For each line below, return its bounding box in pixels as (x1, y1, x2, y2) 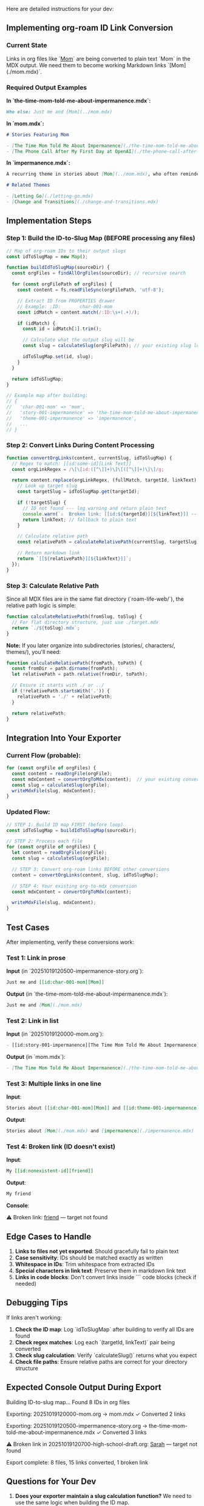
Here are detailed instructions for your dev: (6, 5, 114, 12)
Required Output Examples (6, 83, 87, 91)
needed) (15, 1280, 36, 1287)
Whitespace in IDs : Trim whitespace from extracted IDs (15, 1260, 155, 1268)
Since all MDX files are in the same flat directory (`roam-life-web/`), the (6, 595, 184, 603)
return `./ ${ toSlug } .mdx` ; (12, 625, 80, 631)
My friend (6, 1191, 32, 1197)
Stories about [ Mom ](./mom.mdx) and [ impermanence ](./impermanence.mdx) (6, 1128, 194, 1134)
